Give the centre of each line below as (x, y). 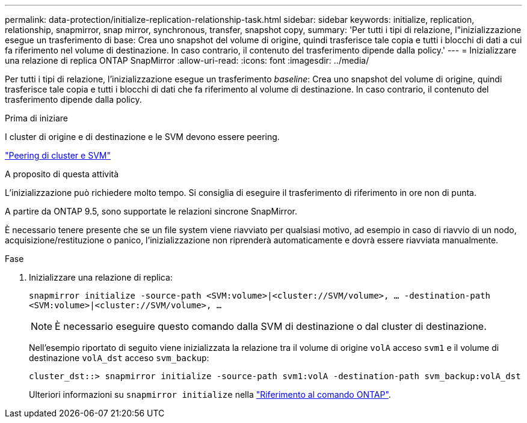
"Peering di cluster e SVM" (58, 155)
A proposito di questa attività (62, 174)
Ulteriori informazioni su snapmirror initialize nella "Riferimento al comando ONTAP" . (210, 394)
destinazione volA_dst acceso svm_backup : (119, 358)
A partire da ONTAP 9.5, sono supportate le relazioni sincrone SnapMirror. (151, 211)
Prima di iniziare (36, 118)
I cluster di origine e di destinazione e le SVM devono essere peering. (142, 137)
